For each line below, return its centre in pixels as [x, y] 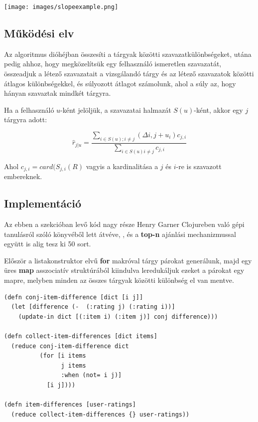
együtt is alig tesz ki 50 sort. [48, 244]
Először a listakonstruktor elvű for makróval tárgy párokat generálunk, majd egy [128, 260]
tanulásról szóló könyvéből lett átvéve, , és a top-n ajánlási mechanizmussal [120, 234]
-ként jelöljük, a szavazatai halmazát [116, 109]
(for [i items [63, 356]
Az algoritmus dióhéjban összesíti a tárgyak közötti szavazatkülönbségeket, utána [128, 54]
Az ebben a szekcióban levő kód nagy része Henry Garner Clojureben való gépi [124, 224]
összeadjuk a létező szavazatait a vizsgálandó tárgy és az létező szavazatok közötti [129, 74]
